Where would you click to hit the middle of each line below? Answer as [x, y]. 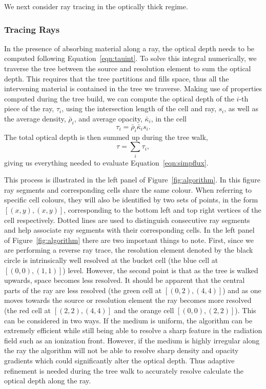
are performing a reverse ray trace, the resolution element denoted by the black [129, 250]
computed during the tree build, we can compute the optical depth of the [119, 98]
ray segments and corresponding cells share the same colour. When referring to [128, 189]
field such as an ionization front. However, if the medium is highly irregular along [132, 340]
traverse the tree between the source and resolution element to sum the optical [128, 68]
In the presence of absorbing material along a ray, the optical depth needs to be [129, 48]
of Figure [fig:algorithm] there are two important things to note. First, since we [129, 240]
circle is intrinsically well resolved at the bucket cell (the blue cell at [111, 260]
